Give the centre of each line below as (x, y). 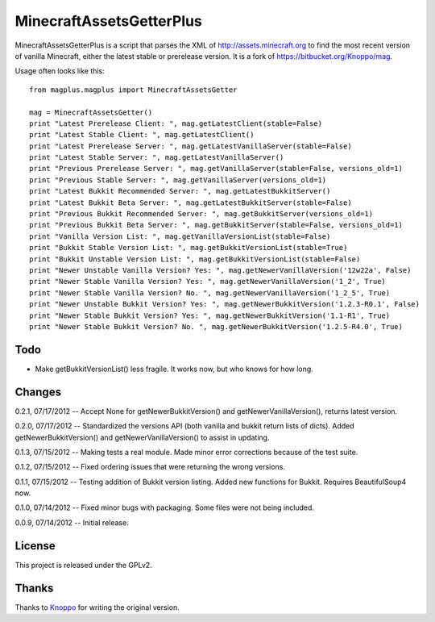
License (35, 546)
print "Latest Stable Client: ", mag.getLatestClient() (142, 135)
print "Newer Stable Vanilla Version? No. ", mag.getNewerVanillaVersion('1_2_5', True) (210, 293)
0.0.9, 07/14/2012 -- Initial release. (72, 522)
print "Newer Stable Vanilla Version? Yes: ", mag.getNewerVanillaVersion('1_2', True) (208, 282)
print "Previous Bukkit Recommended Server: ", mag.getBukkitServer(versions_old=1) (201, 214)
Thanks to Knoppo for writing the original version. (97, 607)
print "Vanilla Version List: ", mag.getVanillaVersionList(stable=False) (180, 236)
